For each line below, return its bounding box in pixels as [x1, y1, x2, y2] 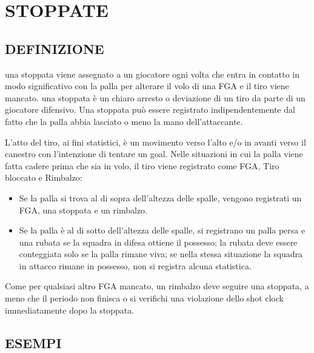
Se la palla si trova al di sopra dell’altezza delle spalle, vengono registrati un [19, 191, 302, 204]
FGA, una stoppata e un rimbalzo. [19, 203, 148, 216]
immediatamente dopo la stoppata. [5, 303, 135, 316]
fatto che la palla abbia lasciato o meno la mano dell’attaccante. [5, 115, 243, 127]
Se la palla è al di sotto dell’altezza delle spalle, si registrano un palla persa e [19, 224, 306, 237]
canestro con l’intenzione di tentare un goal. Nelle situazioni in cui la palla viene [5, 147, 303, 160]
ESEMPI [5, 333, 62, 352]
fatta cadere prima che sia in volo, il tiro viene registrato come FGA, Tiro [5, 159, 279, 172]
